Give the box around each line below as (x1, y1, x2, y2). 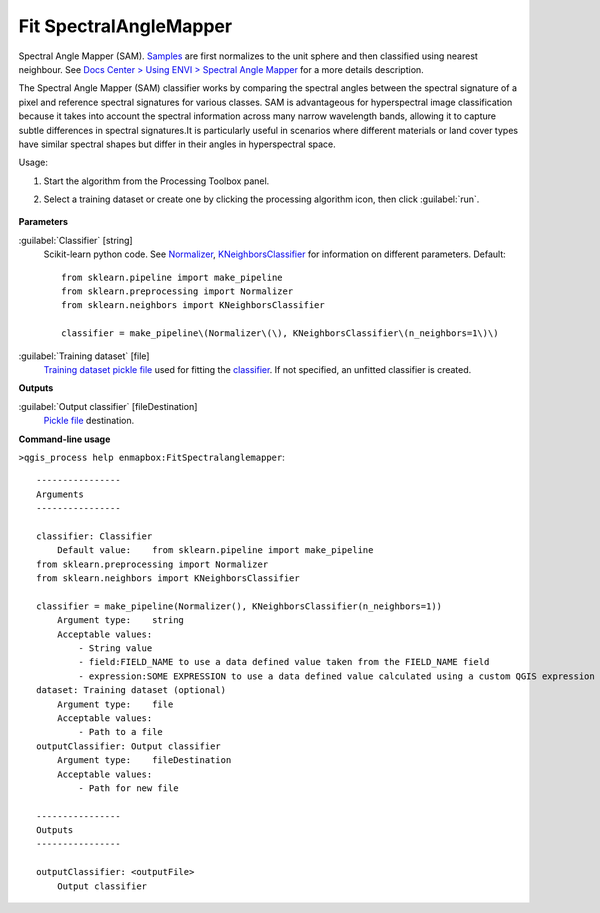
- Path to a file (78, 726, 164, 738)
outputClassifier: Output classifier (36, 740, 222, 752)
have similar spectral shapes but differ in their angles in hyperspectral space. (18, 138, 337, 150)
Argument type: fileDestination (56, 755, 232, 766)
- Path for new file (78, 782, 179, 794)
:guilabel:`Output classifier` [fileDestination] (18, 400, 198, 412)
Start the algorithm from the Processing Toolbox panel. (43, 175, 270, 187)
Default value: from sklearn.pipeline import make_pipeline (56, 545, 374, 556)
